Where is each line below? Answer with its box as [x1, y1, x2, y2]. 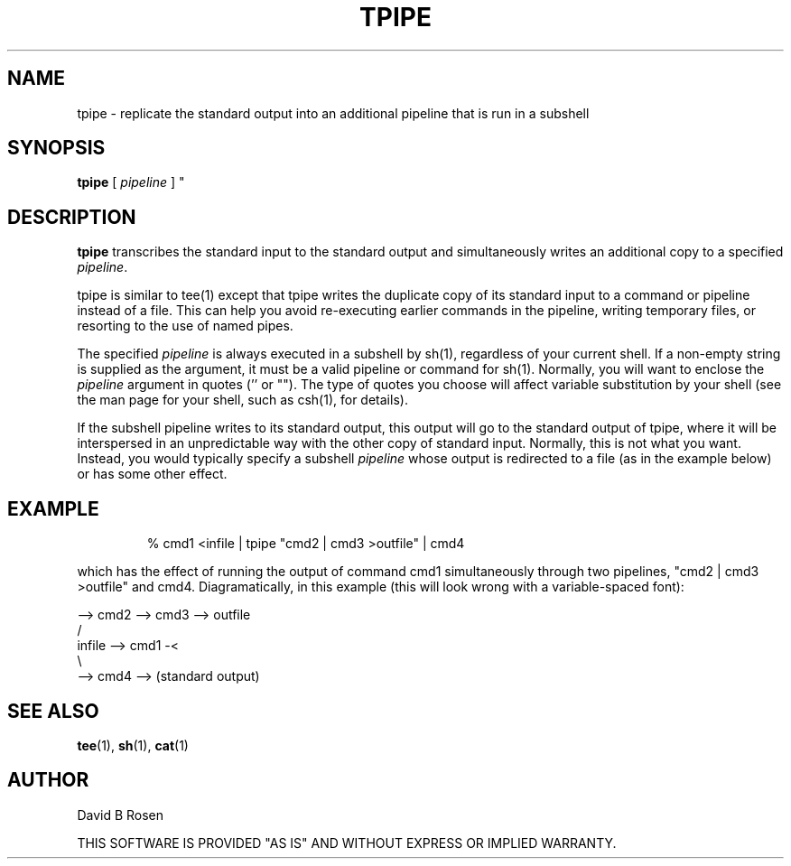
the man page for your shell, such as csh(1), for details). [77, 392, 408, 408]
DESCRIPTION [7, 205, 136, 228]
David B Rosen [77, 806, 164, 823]
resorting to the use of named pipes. [77, 318, 293, 334]
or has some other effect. [77, 466, 228, 482]
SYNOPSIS [7, 136, 106, 160]
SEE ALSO [7, 699, 99, 722]
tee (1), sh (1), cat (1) [77, 737, 189, 753]
